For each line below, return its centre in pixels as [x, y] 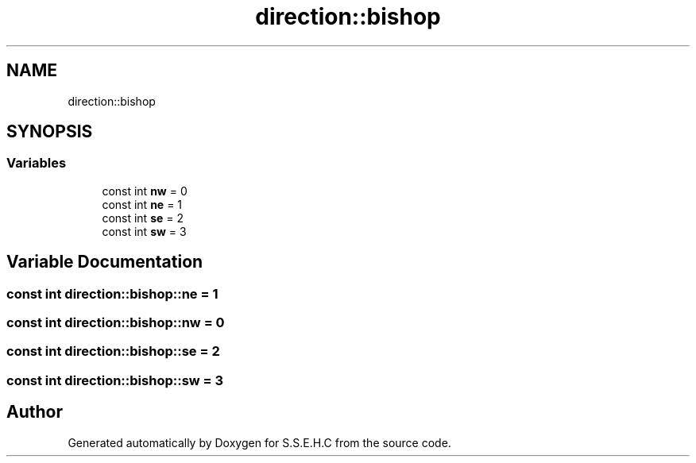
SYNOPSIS [50, 132]
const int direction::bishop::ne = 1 [112, 293]
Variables [37, 163]
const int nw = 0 [145, 191]
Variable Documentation [105, 262]
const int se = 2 [143, 218]
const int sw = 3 [144, 231]
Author [35, 412]
